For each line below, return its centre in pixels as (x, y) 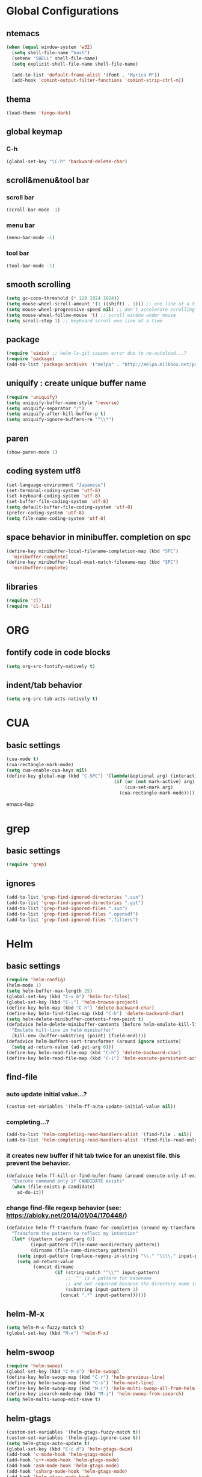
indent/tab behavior (44, 685)
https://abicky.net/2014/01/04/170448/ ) (67, 1215)
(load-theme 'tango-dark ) (38, 113)
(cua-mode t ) (23, 759)
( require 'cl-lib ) (29, 606)
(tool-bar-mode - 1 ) (31, 266)
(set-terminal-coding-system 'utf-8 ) (54, 490)
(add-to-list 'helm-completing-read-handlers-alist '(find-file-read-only (102, 1140)
